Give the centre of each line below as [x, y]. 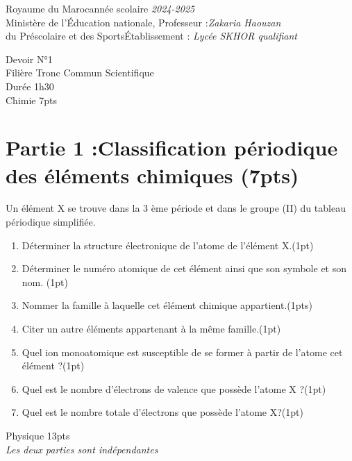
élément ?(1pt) [53, 366]
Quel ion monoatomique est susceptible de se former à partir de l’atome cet [182, 352]
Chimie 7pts [31, 100]
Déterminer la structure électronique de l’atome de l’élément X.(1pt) [168, 245]
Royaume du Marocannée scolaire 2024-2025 [100, 8]
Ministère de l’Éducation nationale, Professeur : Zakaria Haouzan [143, 22]
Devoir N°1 [29, 59]
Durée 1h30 [30, 86]
